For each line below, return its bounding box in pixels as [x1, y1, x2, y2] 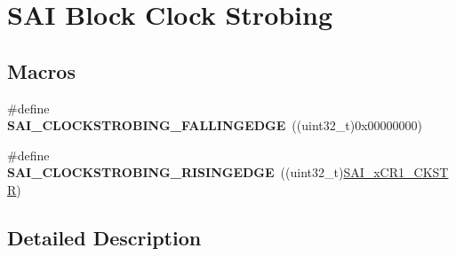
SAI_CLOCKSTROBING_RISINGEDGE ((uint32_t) [7, 163, 344, 182]
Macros [7, 57, 76, 84]
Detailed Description [7, 223, 202, 251]
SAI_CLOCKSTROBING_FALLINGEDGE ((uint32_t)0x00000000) [7, 116, 422, 135]
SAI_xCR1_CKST [343, 163, 449, 182]
